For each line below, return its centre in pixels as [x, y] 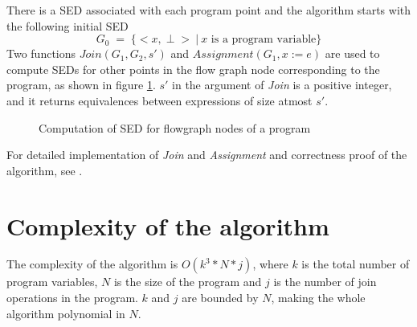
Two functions [41, 53]
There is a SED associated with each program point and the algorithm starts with [209, 10]
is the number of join [325, 282]
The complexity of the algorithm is [92, 264]
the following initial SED [67, 25]
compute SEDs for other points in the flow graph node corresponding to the [193, 69]
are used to [352, 53]
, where [270, 264]
